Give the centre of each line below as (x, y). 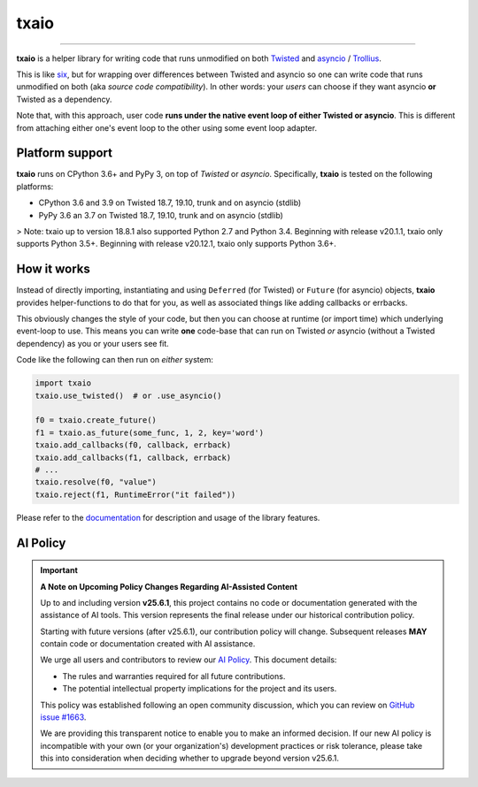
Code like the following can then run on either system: (115, 360)
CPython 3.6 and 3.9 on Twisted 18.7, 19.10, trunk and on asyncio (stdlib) (170, 202)
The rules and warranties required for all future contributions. (174, 676)
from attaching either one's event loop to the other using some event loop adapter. (167, 127)
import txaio (63, 383)
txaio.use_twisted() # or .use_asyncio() (128, 395)
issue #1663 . (63, 717)
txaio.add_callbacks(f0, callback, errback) (133, 445)
